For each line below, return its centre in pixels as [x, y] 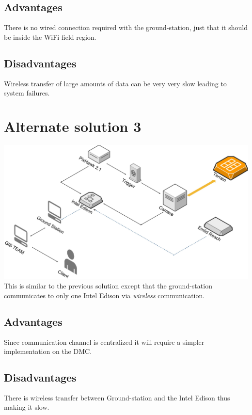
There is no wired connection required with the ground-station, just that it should [126, 27]
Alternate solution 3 [73, 126]
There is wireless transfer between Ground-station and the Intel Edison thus [117, 397]
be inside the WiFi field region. [50, 37]
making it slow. [27, 407]
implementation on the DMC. [48, 351]
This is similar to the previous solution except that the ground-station [108, 286]
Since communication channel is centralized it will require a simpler [104, 342]
